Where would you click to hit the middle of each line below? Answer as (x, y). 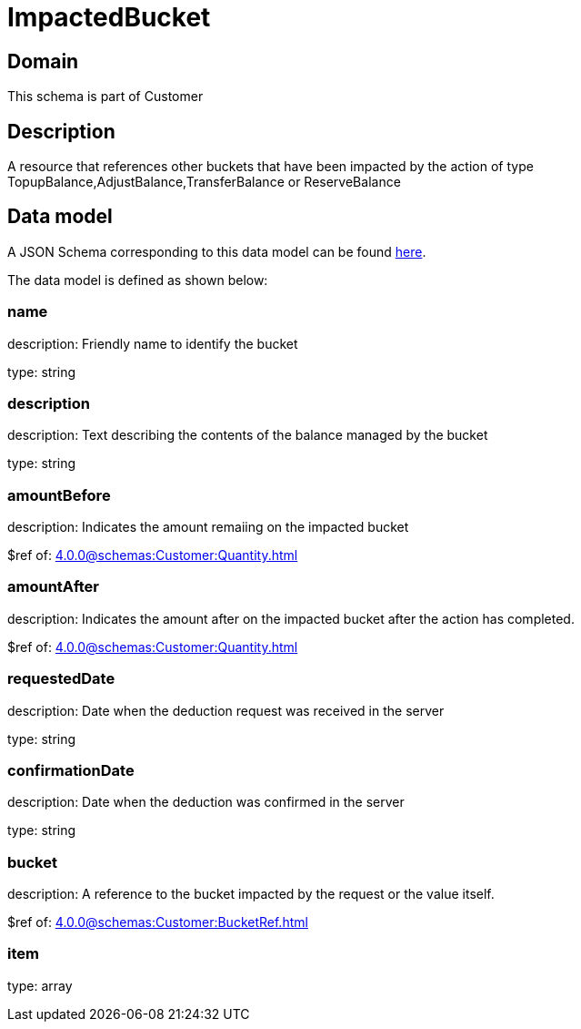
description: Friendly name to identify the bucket (153, 343)
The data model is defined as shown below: (138, 280)
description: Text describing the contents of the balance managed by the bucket (248, 435)
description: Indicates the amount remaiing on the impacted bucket (208, 527)
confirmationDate (71, 770)
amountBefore (59, 495)
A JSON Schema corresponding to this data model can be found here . (217, 251)
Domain (43, 61)
